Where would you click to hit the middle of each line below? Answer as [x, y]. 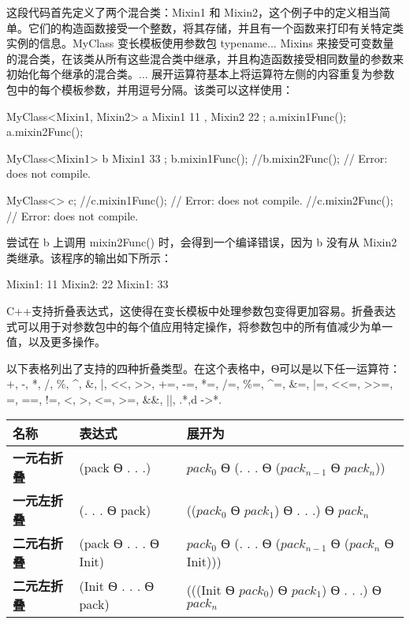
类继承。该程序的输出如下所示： [89, 257]
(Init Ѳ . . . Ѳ [117, 586]
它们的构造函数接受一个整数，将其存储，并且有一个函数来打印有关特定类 [216, 27]
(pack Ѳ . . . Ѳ [119, 543]
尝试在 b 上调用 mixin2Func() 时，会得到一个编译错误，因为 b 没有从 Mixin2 [202, 242]
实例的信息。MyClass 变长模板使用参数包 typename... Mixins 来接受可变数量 [200, 43]
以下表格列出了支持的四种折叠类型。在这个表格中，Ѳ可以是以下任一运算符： [204, 368]
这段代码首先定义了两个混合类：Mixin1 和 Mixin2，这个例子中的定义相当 [193, 12]
